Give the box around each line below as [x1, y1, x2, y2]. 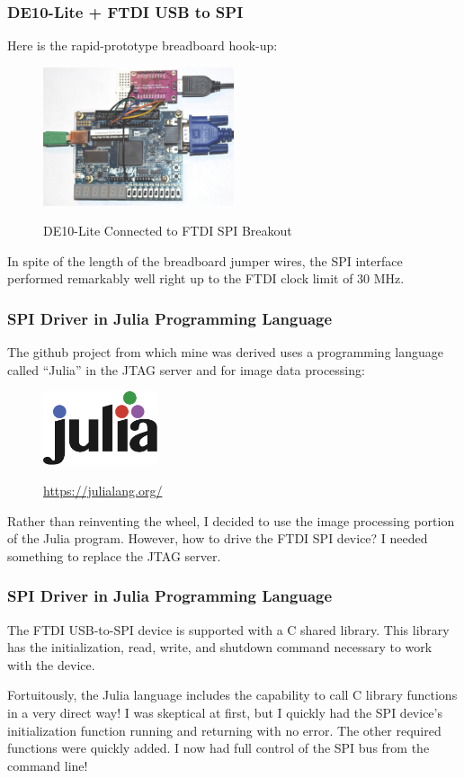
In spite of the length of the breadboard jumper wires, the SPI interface [7, 251, 403, 270]
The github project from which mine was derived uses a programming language [7, 343, 443, 362]
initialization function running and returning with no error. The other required [7, 720, 442, 739]
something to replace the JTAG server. [7, 546, 221, 565]
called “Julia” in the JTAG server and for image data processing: [7, 360, 365, 379]
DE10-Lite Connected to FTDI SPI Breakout [43, 221, 292, 240]
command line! [7, 756, 88, 774]
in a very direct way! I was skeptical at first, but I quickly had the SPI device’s [7, 702, 442, 721]
